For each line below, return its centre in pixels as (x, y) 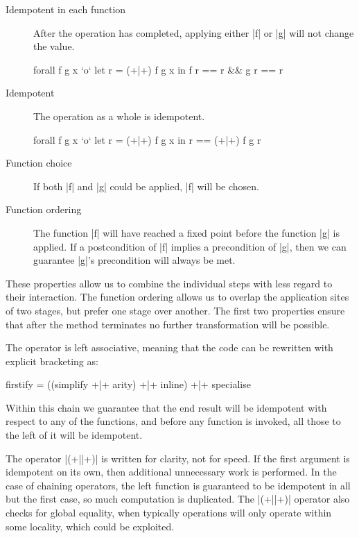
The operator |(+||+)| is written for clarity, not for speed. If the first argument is (178, 458)
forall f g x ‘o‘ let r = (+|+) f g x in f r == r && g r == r (158, 69)
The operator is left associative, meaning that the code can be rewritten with (169, 347)
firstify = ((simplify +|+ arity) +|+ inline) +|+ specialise (128, 384)
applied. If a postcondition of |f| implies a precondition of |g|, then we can (190, 246)
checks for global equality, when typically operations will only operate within (169, 513)
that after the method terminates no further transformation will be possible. (168, 324)
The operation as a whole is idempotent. (119, 116)
